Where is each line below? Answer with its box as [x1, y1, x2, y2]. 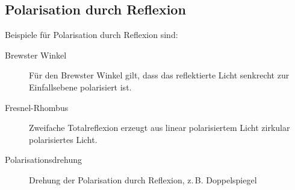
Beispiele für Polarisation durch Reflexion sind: [5, 28, 178, 41]
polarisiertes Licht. [29, 133, 98, 145]
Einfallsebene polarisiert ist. [29, 80, 132, 93]
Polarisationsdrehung [5, 153, 82, 166]
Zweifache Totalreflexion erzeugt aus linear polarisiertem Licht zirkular [29, 121, 290, 134]
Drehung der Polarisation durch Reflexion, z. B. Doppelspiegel [29, 173, 257, 186]
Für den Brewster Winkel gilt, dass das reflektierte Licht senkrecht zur [29, 69, 290, 81]
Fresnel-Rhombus [5, 101, 69, 113]
